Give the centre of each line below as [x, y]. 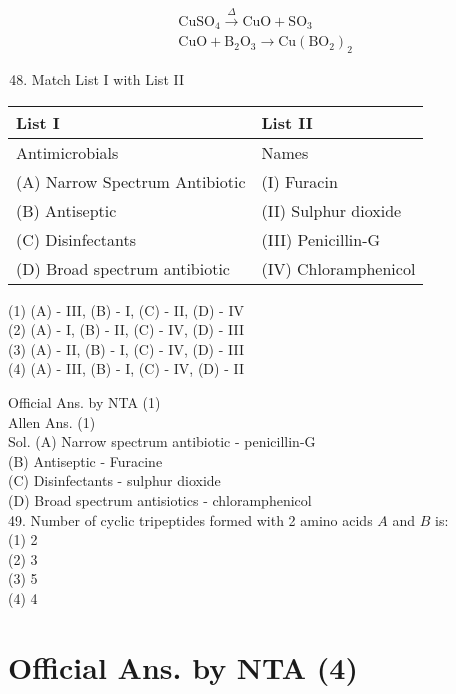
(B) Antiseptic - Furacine [85, 460]
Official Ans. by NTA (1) [84, 402]
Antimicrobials [67, 152]
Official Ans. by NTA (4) [183, 666]
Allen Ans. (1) [52, 421]
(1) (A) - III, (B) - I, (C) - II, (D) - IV [126, 309]
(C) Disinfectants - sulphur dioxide [114, 480]
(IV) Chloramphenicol [338, 268]
